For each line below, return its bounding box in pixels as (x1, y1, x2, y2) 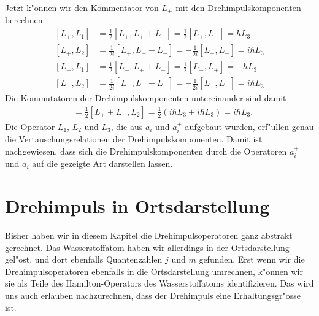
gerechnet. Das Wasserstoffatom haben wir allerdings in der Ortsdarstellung (5, 241, 290, 253)
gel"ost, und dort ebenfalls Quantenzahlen (5, 253, 163, 266)
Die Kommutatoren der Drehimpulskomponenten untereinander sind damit (5, 91, 286, 104)
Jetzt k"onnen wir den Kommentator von (5, 1, 159, 13)
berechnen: (5, 13, 45, 26)
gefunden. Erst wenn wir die (199, 253, 305, 266)
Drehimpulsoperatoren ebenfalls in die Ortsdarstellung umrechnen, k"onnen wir (5, 264, 303, 277)
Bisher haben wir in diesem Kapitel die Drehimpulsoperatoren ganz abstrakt (5, 229, 293, 242)
